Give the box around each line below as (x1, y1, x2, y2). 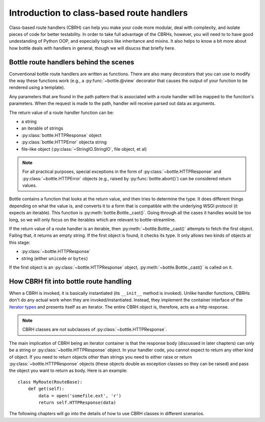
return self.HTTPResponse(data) (38, 399, 116, 405)
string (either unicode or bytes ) (21, 255, 88, 261)
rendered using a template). (9, 84, 65, 90)
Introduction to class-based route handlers (9, 7, 188, 18)
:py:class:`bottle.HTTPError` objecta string (21, 139, 107, 145)
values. (22, 182, 37, 189)
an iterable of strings (21, 125, 63, 131)
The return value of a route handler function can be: (9, 110, 114, 115)
